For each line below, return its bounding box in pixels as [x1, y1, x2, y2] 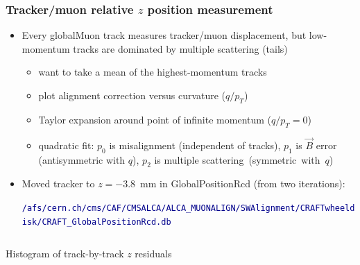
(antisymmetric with [38, 152, 126, 166]
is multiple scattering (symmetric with [154, 152, 320, 166]
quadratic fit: [38, 137, 94, 152]
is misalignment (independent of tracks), [109, 137, 281, 152]
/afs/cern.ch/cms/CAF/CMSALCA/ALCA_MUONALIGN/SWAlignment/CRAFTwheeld [22, 203, 355, 213]
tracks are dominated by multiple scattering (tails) [73, 41, 288, 55]
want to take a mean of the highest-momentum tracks [38, 65, 267, 79]
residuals [135, 246, 172, 261]
